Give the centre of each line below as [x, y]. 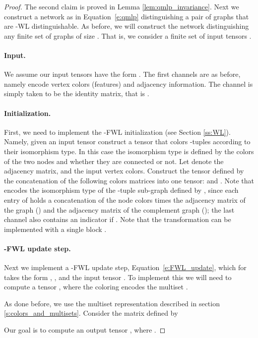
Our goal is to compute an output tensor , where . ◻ [85, 330]
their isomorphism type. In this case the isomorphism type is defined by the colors [129, 151]
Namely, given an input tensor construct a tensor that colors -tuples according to [127, 141]
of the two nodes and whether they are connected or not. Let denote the [114, 161]
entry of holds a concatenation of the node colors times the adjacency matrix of [125, 199]
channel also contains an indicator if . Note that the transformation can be [118, 219]
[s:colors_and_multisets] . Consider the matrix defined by [91, 313]
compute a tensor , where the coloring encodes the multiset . [96, 287]
